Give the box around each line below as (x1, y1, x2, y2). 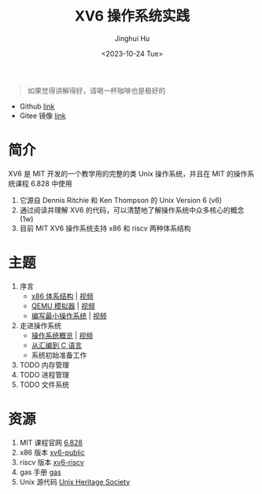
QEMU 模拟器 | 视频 (31, 300, 96, 311)
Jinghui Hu (114, 33, 150, 43)
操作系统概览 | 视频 (31, 330, 94, 340)
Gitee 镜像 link (19, 111, 67, 120)
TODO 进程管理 (19, 370, 69, 379)
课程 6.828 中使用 (14, 179, 72, 188)
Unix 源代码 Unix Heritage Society (19, 477, 131, 486)
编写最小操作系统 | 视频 (31, 311, 108, 320)
